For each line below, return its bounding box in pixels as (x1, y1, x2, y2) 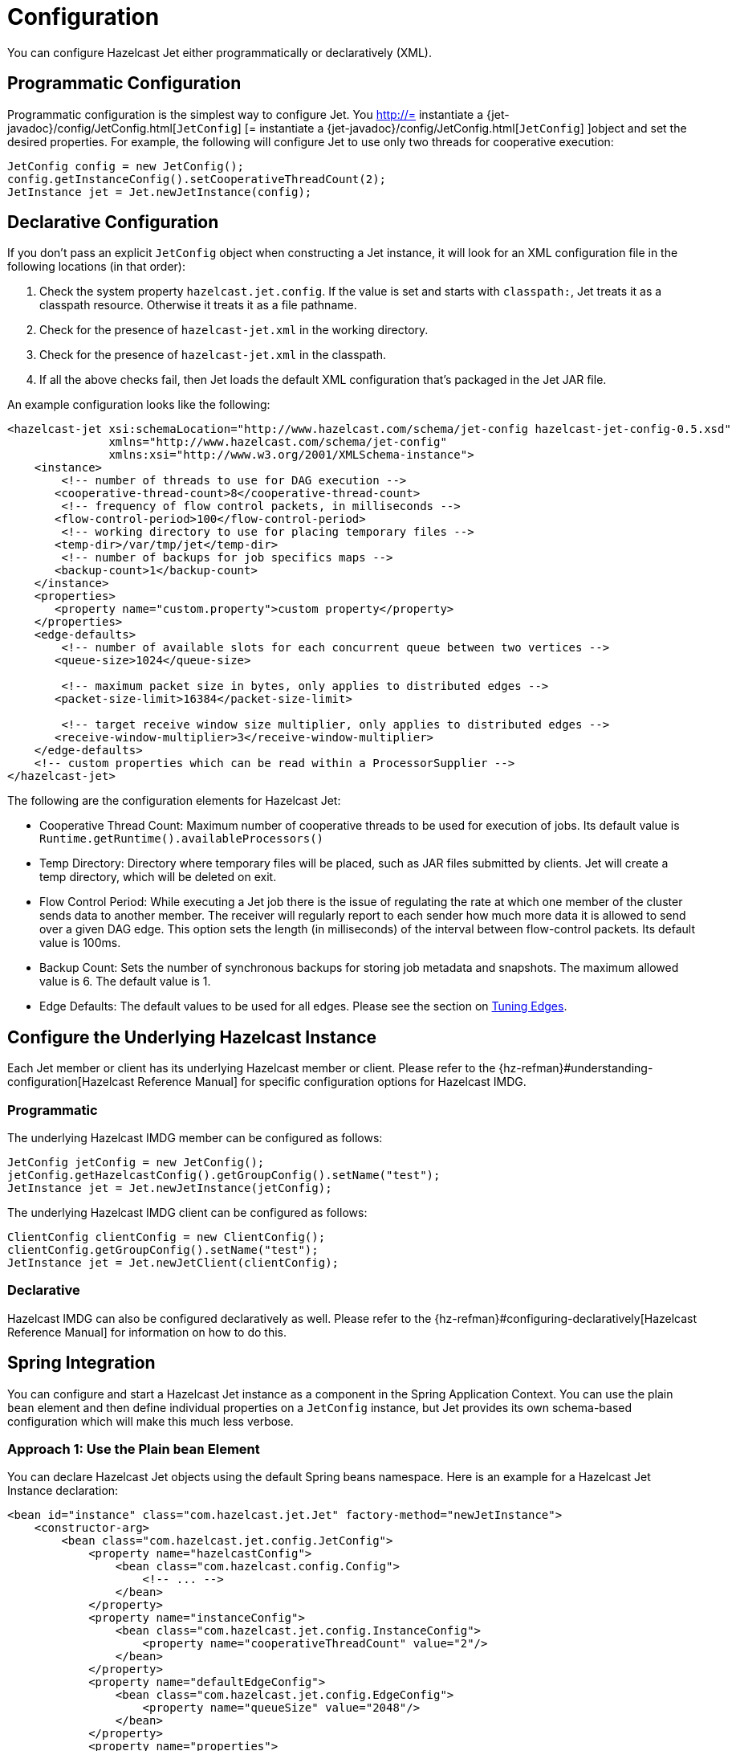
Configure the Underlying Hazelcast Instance (7, 1027, 377, 1047)
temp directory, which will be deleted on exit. (39, 870, 277, 884)
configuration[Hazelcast (7, 1075, 135, 1089)
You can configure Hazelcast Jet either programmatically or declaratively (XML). (7, 45, 432, 59)
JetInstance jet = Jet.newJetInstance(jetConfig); (7, 1182, 332, 1195)
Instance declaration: (7, 1484, 119, 1498)
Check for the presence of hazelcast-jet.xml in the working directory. (39, 323, 429, 337)
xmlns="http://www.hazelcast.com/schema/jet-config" (108, 435, 447, 449)
